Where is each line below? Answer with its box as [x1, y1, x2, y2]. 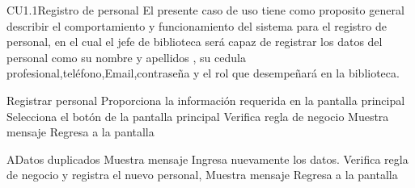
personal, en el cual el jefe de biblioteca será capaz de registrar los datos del [6, 33, 383, 50]
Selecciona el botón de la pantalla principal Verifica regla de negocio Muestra [6, 107, 389, 124]
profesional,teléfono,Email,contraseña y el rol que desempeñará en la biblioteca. [6, 65, 400, 81]
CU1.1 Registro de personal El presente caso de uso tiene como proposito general [6, 2, 404, 18]
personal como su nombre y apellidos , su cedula [6, 48, 246, 65]
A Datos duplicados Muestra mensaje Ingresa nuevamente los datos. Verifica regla [6, 150, 409, 167]
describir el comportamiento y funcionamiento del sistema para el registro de [6, 17, 387, 34]
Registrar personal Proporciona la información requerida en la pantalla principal [6, 91, 405, 108]
